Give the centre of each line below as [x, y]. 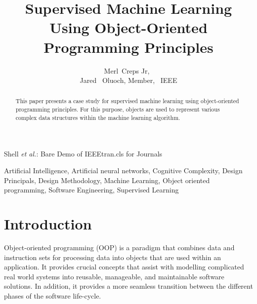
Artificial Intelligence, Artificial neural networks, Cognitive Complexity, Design [123, 171]
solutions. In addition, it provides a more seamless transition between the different [128, 286]
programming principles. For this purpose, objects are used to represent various [118, 109]
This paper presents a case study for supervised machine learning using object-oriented [127, 101]
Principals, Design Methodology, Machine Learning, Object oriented [107, 180]
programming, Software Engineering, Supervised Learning [91, 190]
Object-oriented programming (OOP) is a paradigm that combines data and [119, 247]
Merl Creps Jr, [127, 70]
